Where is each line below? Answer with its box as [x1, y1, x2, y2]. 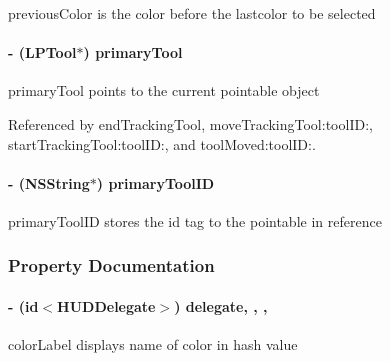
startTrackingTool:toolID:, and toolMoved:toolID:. [8, 133, 316, 154]
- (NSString [8, 172, 90, 193]
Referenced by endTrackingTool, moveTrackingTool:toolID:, [8, 113, 373, 134]
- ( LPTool [8, 42, 77, 63]
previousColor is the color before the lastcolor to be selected [8, 3, 376, 23]
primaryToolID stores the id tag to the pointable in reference [8, 210, 382, 231]
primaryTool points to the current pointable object [8, 80, 320, 101]
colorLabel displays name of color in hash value [8, 334, 298, 355]
